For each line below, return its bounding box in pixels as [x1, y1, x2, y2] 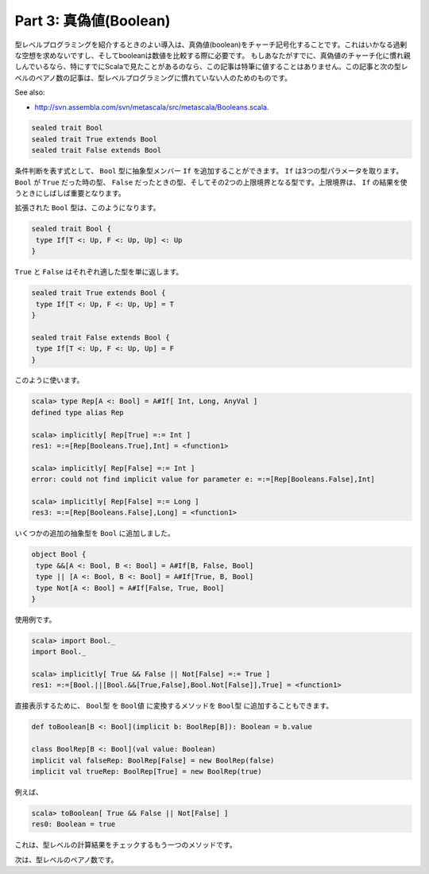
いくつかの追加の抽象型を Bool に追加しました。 [14, 529, 175, 538]
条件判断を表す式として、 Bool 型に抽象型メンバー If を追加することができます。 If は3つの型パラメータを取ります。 [14, 166, 404, 176]
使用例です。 [14, 615, 56, 624]
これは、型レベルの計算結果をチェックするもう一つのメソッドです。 [14, 840, 238, 850]
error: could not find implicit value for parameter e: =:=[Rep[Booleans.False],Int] [31, 475, 375, 484]
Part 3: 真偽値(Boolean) [14, 12, 171, 29]
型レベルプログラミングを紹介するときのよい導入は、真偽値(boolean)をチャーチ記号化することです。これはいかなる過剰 [14, 40, 408, 49]
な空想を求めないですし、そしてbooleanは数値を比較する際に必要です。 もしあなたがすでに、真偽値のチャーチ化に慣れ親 [14, 50, 411, 60]
